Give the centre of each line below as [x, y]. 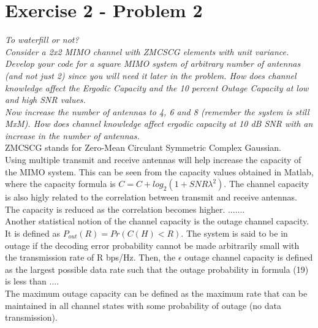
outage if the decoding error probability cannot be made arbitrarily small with [152, 245]
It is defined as [32, 233]
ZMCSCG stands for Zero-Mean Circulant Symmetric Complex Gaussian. [143, 147]
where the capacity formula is [60, 184]
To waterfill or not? [42, 40]
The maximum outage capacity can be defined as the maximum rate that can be [156, 293]
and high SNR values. [45, 100]
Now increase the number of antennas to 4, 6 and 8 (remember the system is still [157, 111]
